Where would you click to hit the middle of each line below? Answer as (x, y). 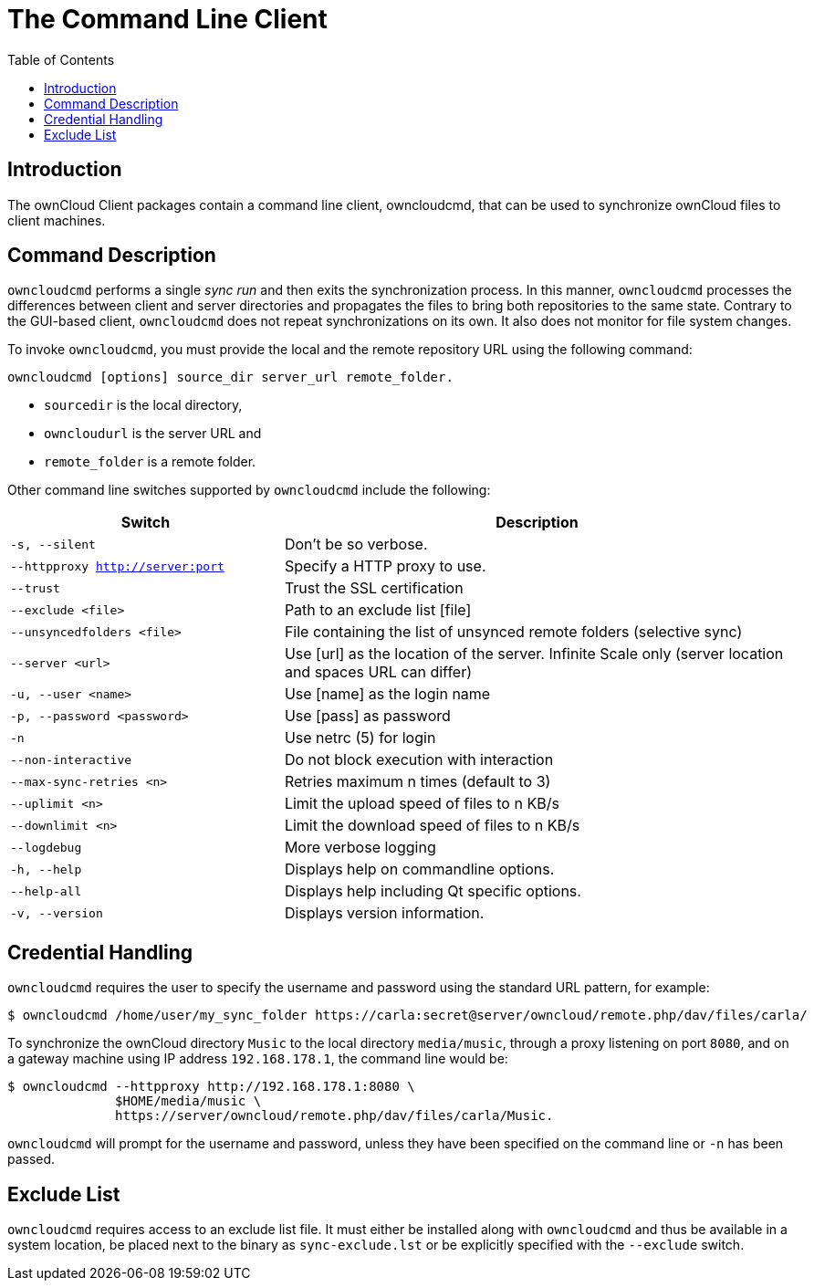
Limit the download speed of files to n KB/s (432, 826)
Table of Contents (61, 59)
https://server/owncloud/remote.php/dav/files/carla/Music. (334, 1116)
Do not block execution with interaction (419, 760)
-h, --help (46, 869)
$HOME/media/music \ (188, 1101)
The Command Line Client (167, 19)
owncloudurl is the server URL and (153, 434)
